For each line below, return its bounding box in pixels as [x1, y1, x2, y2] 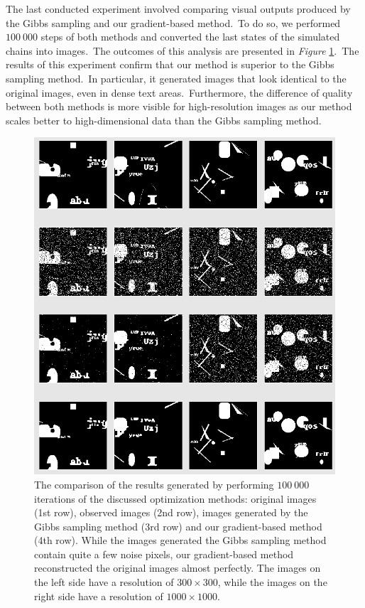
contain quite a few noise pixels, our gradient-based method [34, 546, 294, 561]
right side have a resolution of [34, 588, 163, 603]
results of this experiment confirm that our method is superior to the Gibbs [6, 57, 334, 72]
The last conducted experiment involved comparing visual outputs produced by [6, 1, 351, 16]
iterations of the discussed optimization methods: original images [34, 491, 317, 506]
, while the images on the [217, 575, 327, 590]
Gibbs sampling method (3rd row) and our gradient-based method [34, 518, 322, 533]
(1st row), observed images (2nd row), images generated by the [34, 505, 308, 520]
